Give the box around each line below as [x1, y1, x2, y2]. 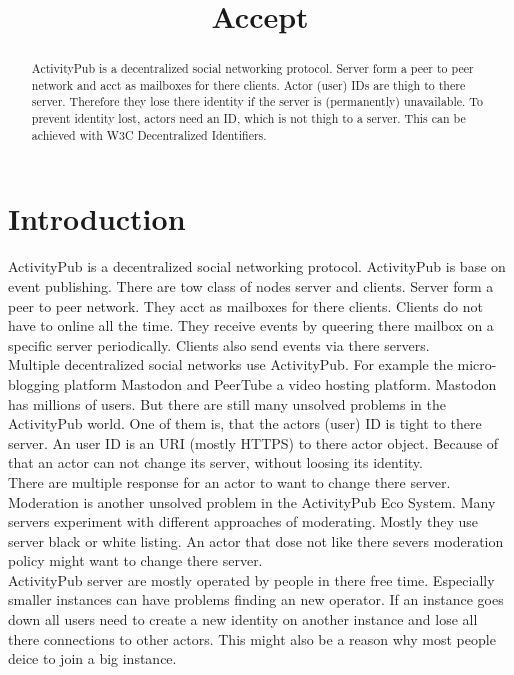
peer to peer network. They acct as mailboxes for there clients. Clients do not [8, 295, 483, 316]
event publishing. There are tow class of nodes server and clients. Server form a [8, 275, 494, 296]
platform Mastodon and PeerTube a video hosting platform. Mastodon [64, 373, 497, 394]
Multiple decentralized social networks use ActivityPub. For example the [8, 354, 453, 375]
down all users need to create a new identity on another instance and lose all [8, 609, 478, 630]
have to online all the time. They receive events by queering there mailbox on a [8, 315, 494, 336]
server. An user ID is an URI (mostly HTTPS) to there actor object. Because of [8, 432, 499, 453]
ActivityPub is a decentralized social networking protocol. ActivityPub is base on [8, 256, 506, 277]
